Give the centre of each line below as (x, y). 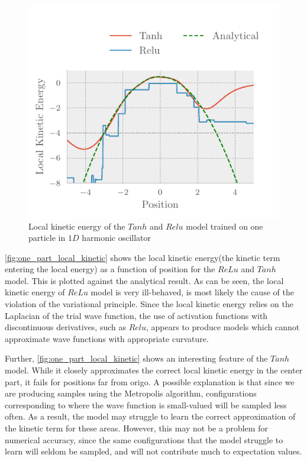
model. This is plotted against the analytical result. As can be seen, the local (144, 280)
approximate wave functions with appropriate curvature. (107, 338)
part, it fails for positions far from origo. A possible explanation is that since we (150, 381)
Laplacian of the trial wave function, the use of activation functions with (136, 315)
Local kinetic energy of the (77, 226)
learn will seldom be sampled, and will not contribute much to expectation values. (153, 451)
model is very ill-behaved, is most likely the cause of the (192, 292)
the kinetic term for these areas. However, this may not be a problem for (136, 428)
